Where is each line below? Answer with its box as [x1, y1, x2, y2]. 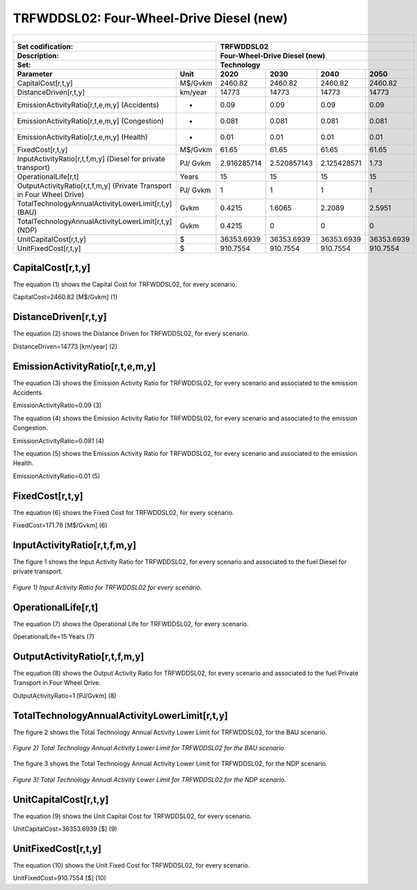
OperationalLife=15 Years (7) [13, 633, 95, 641]
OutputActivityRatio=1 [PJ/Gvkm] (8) [13, 691, 117, 699]
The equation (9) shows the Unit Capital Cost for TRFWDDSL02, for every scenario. [13, 811, 252, 820]
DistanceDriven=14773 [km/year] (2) [13, 342, 118, 351]
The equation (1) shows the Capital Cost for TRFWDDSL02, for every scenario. [13, 280, 238, 289]
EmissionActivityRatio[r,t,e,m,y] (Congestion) [17, 116, 165, 125]
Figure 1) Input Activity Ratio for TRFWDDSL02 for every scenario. [13, 583, 202, 591]
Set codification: [17, 42, 74, 51]
